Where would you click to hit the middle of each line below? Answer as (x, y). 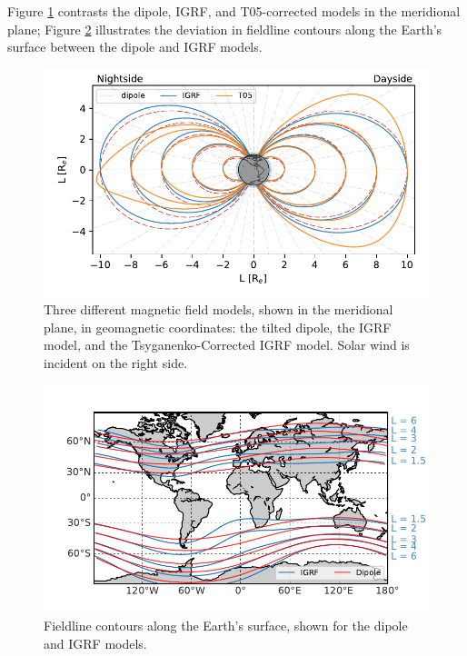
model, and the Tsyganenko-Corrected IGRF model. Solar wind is (227, 345)
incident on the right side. (116, 362)
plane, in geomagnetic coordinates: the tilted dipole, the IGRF (218, 327)
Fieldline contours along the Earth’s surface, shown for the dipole (226, 625)
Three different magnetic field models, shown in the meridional (219, 309)
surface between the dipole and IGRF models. (135, 47)
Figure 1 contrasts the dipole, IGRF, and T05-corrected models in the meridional (234, 11)
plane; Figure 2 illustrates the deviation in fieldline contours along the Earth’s (225, 29)
